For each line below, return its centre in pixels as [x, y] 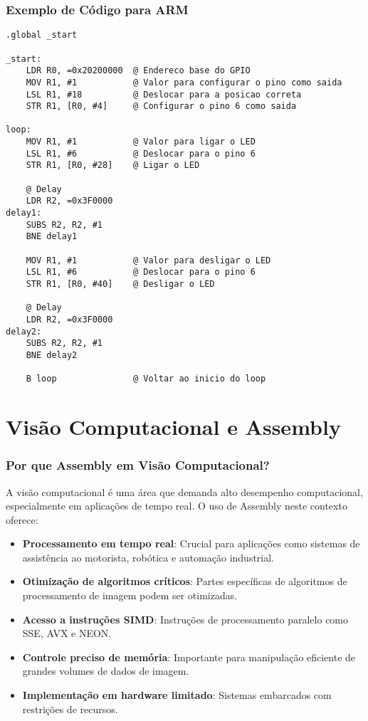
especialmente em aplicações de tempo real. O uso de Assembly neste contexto [177, 506]
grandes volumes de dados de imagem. [106, 671]
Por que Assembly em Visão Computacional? [138, 465]
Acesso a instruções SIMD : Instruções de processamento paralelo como [185, 619]
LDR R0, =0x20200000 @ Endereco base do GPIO [138, 71]
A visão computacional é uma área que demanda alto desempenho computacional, [184, 491]
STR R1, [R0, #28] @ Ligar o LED [113, 165]
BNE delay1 [52, 237]
